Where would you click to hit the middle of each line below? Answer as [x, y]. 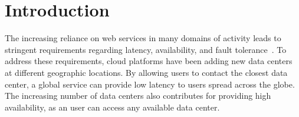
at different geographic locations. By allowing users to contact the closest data [146, 72]
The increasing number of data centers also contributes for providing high [138, 96]
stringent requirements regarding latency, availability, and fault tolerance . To [146, 49]
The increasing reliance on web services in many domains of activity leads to [143, 38]
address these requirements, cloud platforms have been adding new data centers [149, 61]
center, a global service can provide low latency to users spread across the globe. [150, 84]
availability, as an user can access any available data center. [112, 107]
